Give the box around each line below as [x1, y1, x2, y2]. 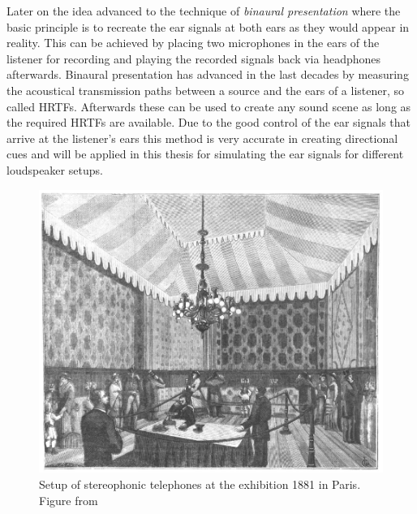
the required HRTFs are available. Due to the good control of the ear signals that [6, 114, 411, 131]
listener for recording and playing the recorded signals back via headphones [6, 50, 381, 67]
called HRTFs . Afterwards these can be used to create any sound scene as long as [6, 97, 411, 114]
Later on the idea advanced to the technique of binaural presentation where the [6, 2, 401, 19]
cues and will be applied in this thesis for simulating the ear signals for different [6, 145, 404, 162]
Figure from [39, 491, 98, 508]
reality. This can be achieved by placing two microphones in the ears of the [6, 34, 380, 51]
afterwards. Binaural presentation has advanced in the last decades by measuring [6, 66, 409, 83]
